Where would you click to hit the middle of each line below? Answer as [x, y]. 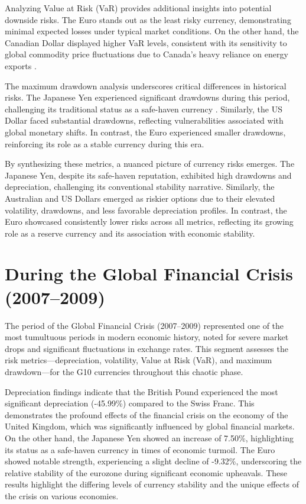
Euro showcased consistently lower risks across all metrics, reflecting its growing [149, 222]
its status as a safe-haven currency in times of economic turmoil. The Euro [140, 449]
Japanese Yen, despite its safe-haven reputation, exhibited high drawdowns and [148, 175]
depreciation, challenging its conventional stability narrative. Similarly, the [140, 187]
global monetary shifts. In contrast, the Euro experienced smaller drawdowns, [145, 132]
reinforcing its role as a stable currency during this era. [105, 143]
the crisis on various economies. [62, 495]
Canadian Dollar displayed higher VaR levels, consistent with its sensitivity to [146, 42]
